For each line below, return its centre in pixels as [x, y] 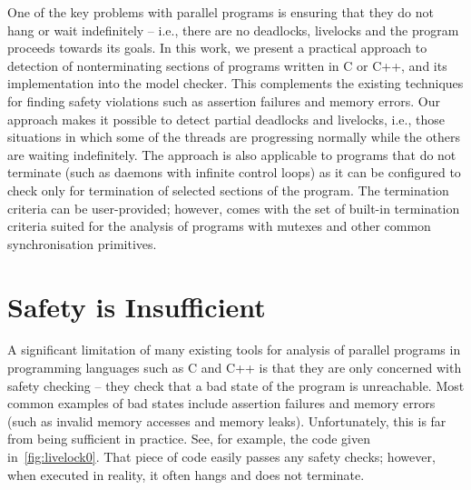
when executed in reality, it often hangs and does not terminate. [186, 474]
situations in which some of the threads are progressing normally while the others [234, 137]
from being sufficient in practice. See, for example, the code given [189, 439]
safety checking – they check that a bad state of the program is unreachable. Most [236, 385]
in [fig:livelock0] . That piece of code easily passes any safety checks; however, [221, 456]
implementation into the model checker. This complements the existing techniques [235, 83]
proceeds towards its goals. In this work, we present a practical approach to [217, 48]
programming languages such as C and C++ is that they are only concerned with [235, 368]
